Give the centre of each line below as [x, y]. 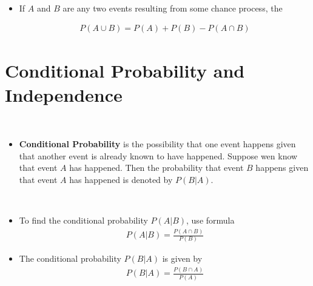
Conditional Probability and [125, 71]
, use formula [210, 220]
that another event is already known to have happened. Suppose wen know [158, 155]
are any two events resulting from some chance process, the [173, 8]
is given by [182, 258]
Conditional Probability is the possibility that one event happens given [157, 144]
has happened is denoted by [121, 179]
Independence [64, 94]
